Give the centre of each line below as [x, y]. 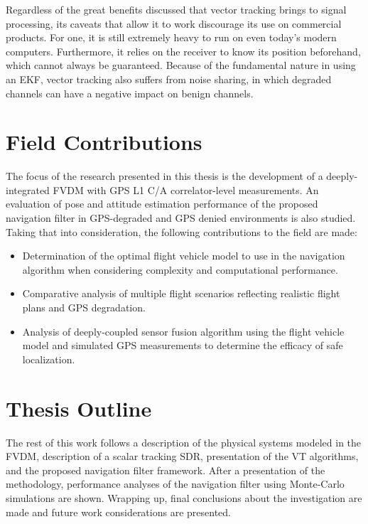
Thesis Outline [79, 408]
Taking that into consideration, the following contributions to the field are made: [182, 231]
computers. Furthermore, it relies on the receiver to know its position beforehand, [183, 51]
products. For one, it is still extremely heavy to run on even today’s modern [171, 37]
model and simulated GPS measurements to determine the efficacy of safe [183, 345]
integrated [28, 189]
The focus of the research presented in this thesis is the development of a [164, 176]
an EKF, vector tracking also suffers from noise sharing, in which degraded [169, 79]
